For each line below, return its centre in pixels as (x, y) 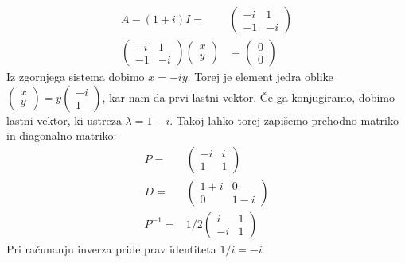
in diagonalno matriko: (62, 135)
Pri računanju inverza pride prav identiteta (111, 248)
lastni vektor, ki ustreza (64, 120)
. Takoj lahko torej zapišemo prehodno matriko (284, 120)
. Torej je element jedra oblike (260, 77)
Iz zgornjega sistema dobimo (76, 77)
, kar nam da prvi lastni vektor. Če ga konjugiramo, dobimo (248, 97)
